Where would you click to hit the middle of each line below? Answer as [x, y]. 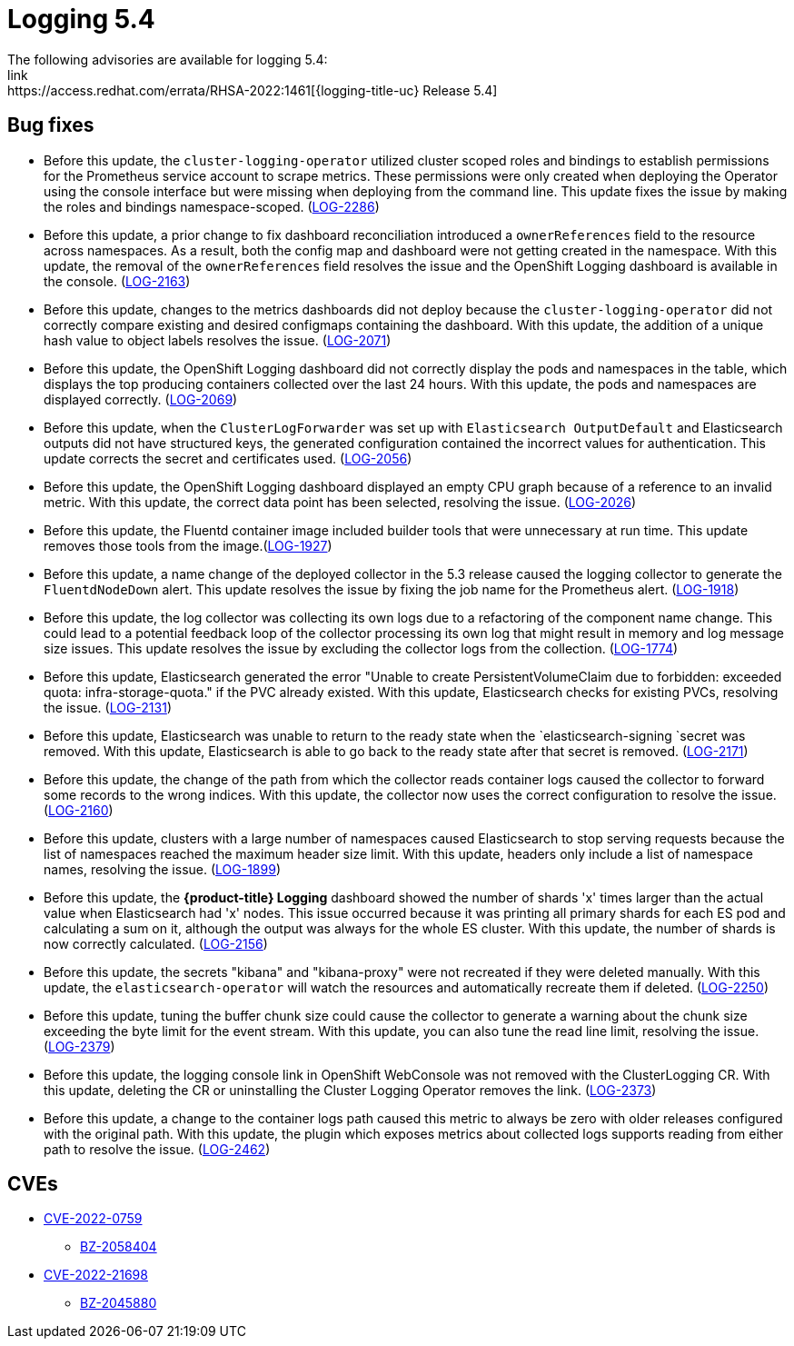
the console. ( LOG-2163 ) [117, 281]
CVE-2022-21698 [96, 1275]
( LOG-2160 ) [79, 810]
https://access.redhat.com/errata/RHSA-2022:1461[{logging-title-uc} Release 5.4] [253, 90]
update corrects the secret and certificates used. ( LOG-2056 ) [228, 458]
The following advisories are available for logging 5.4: [168, 59]
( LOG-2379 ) [79, 1046]
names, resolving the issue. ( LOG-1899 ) [162, 869]
